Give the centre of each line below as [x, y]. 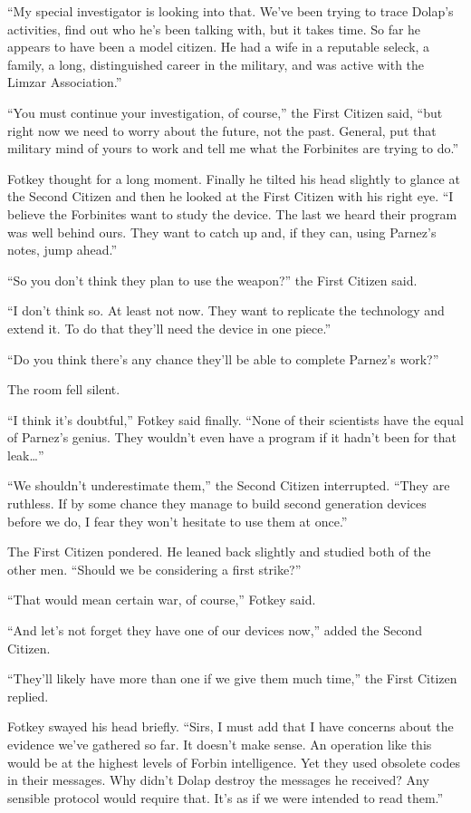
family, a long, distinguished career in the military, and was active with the [216, 64]
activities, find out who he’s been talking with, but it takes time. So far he [214, 29]
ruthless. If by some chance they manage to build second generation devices [217, 503]
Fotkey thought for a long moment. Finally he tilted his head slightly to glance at [234, 178]
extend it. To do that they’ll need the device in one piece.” [169, 328]
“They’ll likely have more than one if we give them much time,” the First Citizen [232, 678]
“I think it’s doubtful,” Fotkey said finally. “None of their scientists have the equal [235, 419]
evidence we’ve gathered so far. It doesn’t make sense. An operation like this [220, 744]
